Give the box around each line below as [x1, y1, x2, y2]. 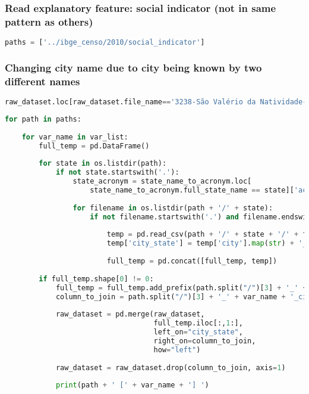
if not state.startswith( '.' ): [55, 168, 179, 177]
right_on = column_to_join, [153, 336, 256, 345]
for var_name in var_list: [21, 132, 128, 141]
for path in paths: [5, 115, 81, 124]
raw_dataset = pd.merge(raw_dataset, [55, 310, 205, 319]
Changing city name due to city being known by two [5, 60, 262, 75]
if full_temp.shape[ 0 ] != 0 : [39, 274, 154, 283]
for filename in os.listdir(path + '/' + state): [72, 203, 273, 212]
